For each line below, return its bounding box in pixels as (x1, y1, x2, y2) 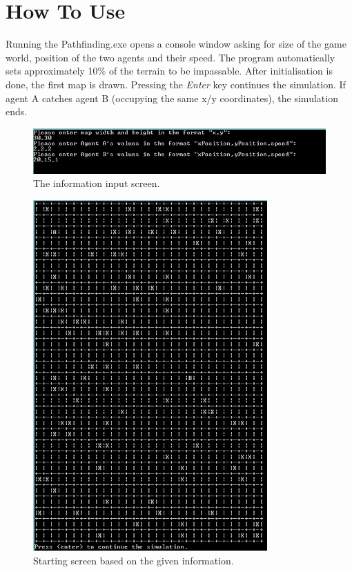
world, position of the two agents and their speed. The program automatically (6, 50, 335, 64)
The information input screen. (33, 176, 160, 190)
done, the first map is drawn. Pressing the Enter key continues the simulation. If (6, 77, 346, 91)
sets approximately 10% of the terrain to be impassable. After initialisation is (6, 63, 333, 78)
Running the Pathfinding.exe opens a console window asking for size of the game (6, 37, 346, 51)
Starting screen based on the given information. (33, 553, 234, 568)
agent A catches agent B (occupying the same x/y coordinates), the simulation (6, 90, 338, 105)
